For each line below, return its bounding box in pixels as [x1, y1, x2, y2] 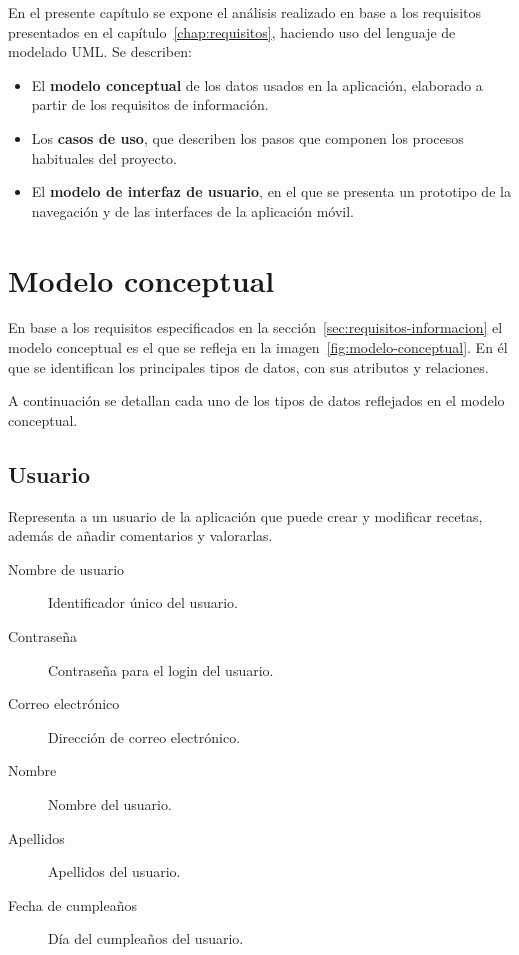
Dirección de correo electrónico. [48, 726, 241, 747]
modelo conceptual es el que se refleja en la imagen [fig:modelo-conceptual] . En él [8, 337, 508, 358]
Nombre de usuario [8, 558, 125, 579]
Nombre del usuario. [48, 793, 172, 814]
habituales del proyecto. [31, 147, 177, 168]
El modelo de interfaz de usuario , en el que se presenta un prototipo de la [31, 181, 511, 202]
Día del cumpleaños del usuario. [48, 928, 244, 949]
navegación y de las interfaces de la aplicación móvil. [31, 200, 354, 221]
